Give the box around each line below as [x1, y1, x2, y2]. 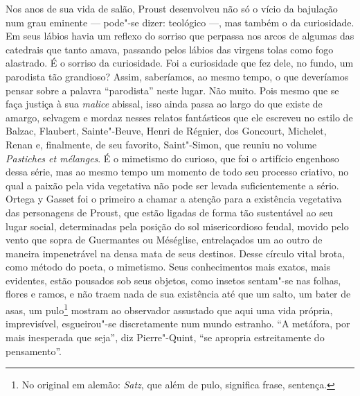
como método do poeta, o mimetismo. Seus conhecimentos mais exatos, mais [6, 259, 330, 274]
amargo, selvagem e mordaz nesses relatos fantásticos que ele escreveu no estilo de [6, 110, 353, 124]
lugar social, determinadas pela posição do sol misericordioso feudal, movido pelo [6, 218, 349, 233]
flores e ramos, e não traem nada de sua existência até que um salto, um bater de [6, 286, 351, 301]
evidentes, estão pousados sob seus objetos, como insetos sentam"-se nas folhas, [6, 273, 341, 287]
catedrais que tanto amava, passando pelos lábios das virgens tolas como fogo [6, 42, 334, 56]
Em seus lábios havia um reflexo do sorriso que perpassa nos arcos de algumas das [6, 28, 354, 43]
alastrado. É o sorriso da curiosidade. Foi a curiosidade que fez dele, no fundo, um [6, 55, 354, 70]
